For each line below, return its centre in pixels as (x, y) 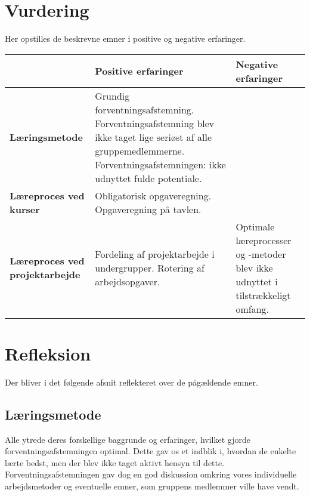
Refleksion (48, 353)
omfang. (252, 309)
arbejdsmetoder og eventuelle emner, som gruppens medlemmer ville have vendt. (152, 486)
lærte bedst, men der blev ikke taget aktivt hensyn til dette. (115, 462)
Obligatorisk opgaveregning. (153, 195)
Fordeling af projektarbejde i (155, 254)
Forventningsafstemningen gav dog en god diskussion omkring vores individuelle (151, 474)
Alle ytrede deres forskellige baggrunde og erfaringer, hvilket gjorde (128, 439)
